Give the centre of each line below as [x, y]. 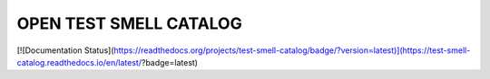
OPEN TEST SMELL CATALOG [129, 23]
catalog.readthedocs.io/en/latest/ [79, 62]
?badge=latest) [170, 62]
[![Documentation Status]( [65, 50]
